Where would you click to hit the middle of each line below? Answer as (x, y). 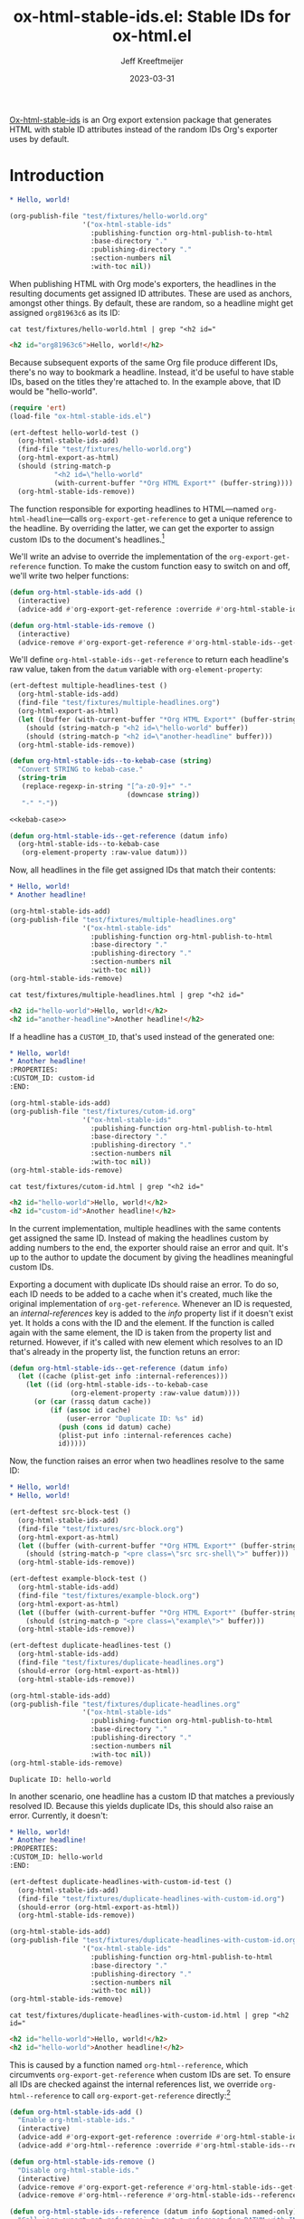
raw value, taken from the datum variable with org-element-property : (136, 669)
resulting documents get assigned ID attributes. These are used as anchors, (151, 293)
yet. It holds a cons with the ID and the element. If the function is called (142, 1322)
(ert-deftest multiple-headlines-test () (89, 686)
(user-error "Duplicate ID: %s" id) (135, 1418)
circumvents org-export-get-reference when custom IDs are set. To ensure (150, 2074)
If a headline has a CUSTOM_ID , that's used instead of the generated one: (142, 1036)
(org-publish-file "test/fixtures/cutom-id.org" (103, 1111)
